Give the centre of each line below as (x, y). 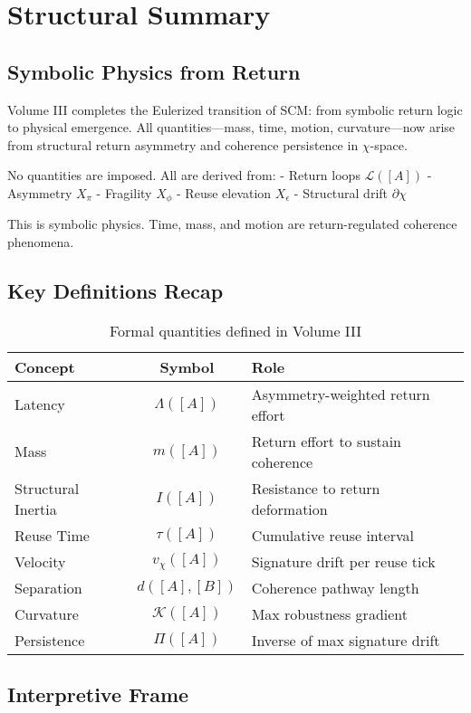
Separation (48, 587)
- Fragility (124, 192)
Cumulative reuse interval (332, 535)
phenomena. (41, 242)
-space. (389, 144)
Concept (45, 366)
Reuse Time (52, 535)
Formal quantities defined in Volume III (235, 330)
